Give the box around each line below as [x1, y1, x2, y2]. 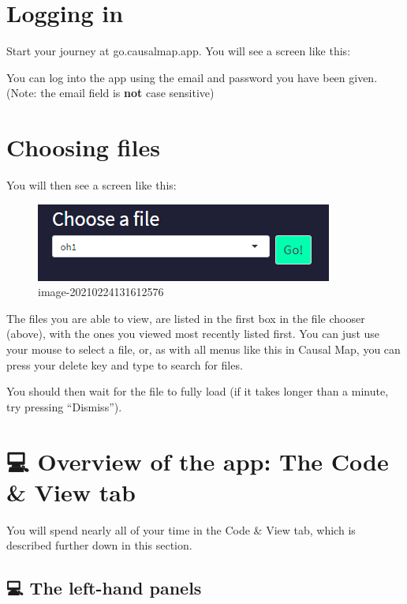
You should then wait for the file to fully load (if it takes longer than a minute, [6, 383, 389, 400]
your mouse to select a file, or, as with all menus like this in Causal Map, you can [6, 341, 401, 357]
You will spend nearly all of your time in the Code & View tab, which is [6, 521, 356, 538]
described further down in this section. [6, 537, 192, 553]
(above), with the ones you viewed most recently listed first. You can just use [6, 325, 380, 342]
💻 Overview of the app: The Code [6, 445, 389, 477]
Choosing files [6, 131, 160, 163]
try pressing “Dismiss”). [6, 398, 122, 415]
